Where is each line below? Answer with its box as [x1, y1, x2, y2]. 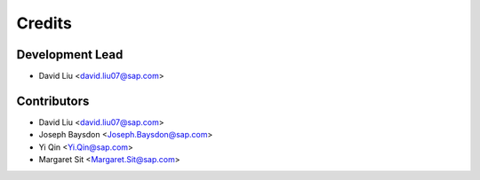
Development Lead [16, 47, 124, 62]
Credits [16, 13, 73, 33]
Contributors [16, 93, 90, 108]
